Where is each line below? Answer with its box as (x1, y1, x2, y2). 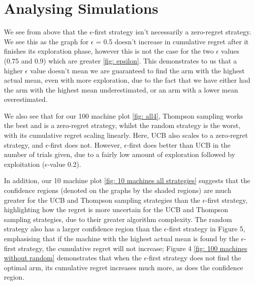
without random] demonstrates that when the (4, 253, 142, 263)
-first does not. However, (48, 139, 122, 150)
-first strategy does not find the (146, 253, 241, 263)
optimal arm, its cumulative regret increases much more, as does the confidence (4, 262, 243, 272)
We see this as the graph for (4, 36, 89, 46)
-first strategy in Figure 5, (166, 223, 245, 234)
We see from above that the (4, 27, 88, 37)
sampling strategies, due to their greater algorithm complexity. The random (4, 214, 232, 224)
